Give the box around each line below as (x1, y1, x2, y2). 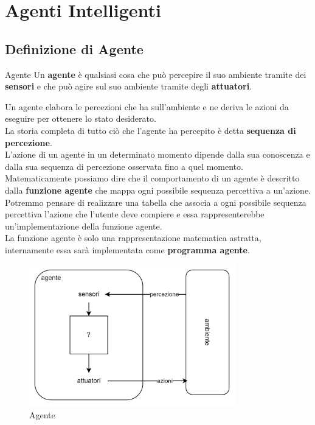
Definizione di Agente (5, 39, 144, 58)
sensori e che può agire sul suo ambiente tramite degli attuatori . (5, 80, 252, 93)
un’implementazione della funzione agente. (5, 219, 162, 232)
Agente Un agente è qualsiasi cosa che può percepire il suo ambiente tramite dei (5, 68, 306, 80)
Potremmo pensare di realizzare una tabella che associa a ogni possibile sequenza (5, 195, 306, 208)
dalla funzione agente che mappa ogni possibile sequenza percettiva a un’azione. (5, 183, 311, 196)
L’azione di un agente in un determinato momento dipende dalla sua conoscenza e (5, 148, 310, 161)
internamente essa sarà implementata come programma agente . (5, 243, 250, 256)
